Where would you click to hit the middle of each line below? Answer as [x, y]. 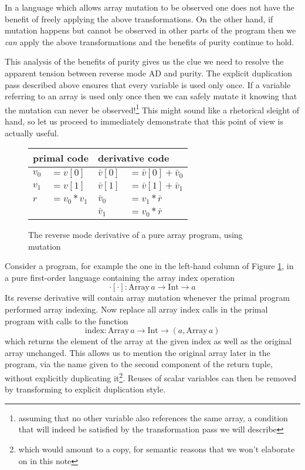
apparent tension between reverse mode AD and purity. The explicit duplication [149, 73]
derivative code [133, 158]
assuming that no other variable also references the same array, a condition [153, 417]
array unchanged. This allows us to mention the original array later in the [138, 352]
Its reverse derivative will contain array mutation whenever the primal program [147, 298]
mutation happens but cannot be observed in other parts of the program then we [150, 30]
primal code [61, 158]
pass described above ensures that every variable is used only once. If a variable [148, 84]
